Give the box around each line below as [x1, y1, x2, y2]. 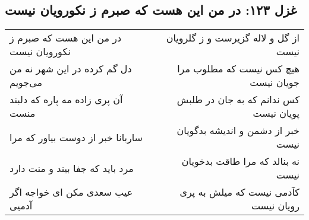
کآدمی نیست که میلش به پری [179, 185, 299, 199]
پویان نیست [253, 106, 299, 120]
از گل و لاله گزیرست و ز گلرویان [166, 31, 299, 45]
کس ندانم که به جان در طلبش [176, 93, 299, 107]
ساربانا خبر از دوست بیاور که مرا [10, 130, 143, 144]
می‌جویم [10, 75, 43, 90]
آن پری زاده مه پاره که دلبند [10, 93, 123, 107]
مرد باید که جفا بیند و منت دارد [10, 161, 134, 175]
